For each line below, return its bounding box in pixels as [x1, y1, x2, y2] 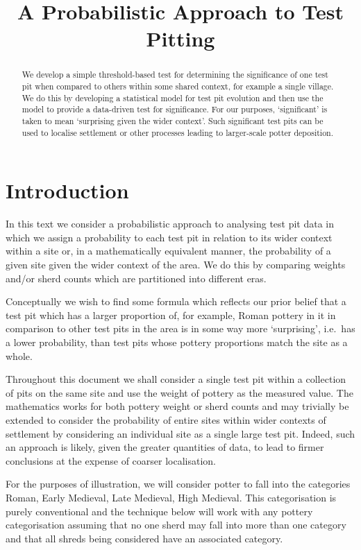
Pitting [146, 24, 215, 53]
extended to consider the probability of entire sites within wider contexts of [6, 412, 326, 427]
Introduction [6, 176, 129, 205]
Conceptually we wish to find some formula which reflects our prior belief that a [6, 294, 346, 309]
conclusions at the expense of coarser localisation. [6, 453, 217, 467]
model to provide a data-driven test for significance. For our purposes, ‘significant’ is [22, 103, 328, 115]
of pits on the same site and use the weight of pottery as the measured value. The [6, 385, 353, 399]
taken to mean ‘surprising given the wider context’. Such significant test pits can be [22, 114, 324, 126]
